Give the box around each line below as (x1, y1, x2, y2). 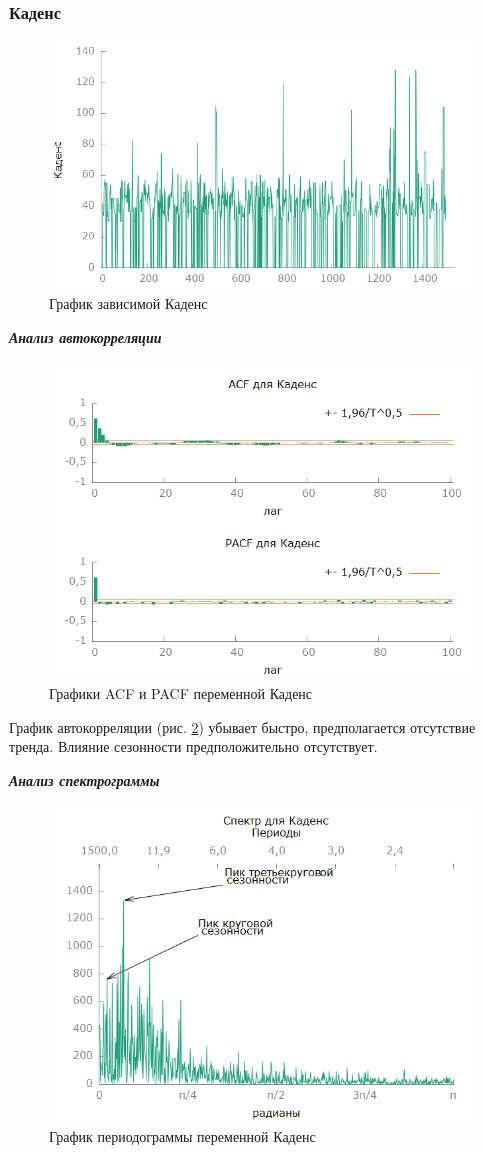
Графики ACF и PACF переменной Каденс (49, 683, 313, 703)
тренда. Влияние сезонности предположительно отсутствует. (9, 736, 378, 757)
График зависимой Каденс (49, 293, 208, 314)
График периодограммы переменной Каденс (49, 1125, 316, 1146)
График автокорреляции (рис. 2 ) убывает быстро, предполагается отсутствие (9, 716, 476, 737)
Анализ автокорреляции (9, 326, 162, 347)
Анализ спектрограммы (9, 769, 160, 790)
